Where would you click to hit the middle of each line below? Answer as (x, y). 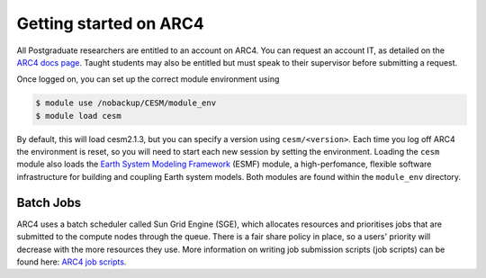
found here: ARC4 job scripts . (72, 262)
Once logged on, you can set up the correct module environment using (148, 79)
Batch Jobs (49, 202)
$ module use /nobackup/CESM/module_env (126, 103)
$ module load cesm (78, 116)
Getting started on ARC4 (110, 23)
